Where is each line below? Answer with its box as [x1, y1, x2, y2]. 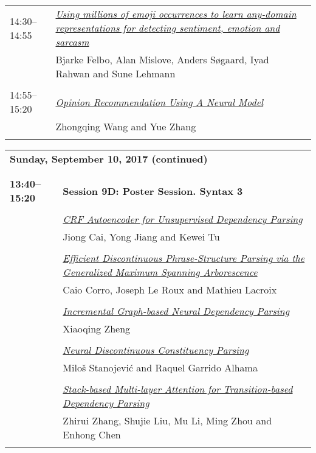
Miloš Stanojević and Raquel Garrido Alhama [63, 360, 258, 374]
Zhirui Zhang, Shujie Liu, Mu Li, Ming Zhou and [63, 413, 272, 427]
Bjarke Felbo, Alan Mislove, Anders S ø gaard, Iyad [55, 52, 269, 66]
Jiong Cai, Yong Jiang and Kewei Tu [63, 230, 220, 244]
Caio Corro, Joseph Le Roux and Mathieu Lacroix [63, 283, 277, 297]
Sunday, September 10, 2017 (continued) [10, 152, 208, 166]
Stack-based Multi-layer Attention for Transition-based [63, 382, 293, 396]
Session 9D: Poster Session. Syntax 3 [63, 183, 243, 198]
